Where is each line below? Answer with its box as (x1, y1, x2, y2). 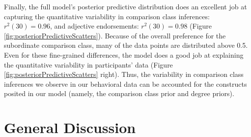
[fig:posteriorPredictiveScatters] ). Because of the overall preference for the (4, 30, 226, 40)
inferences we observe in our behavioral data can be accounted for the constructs (4, 78, 247, 89)
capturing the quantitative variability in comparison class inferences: (4, 11, 210, 21)
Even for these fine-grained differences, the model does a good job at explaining (4, 49, 244, 60)
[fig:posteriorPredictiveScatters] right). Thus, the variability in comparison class (4, 69, 244, 79)
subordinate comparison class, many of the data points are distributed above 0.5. (4, 40, 248, 50)
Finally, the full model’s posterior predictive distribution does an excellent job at (4, 1, 247, 11)
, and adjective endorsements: (50, 21, 139, 31)
